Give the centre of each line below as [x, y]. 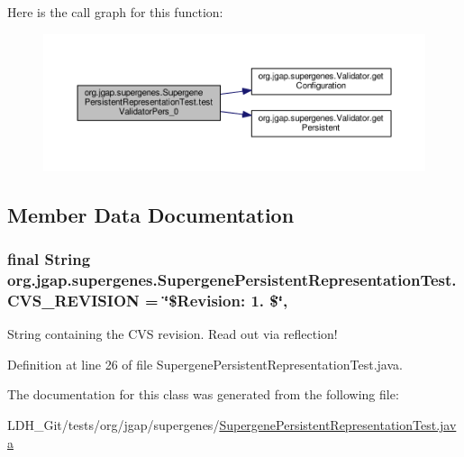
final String [49, 259]
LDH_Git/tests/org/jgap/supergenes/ [114, 424]
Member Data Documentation [151, 214]
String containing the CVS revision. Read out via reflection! [173, 334]
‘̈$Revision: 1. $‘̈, [226, 300]
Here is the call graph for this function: [115, 12]
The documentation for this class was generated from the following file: [203, 394]
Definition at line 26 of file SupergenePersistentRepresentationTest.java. [205, 364]
